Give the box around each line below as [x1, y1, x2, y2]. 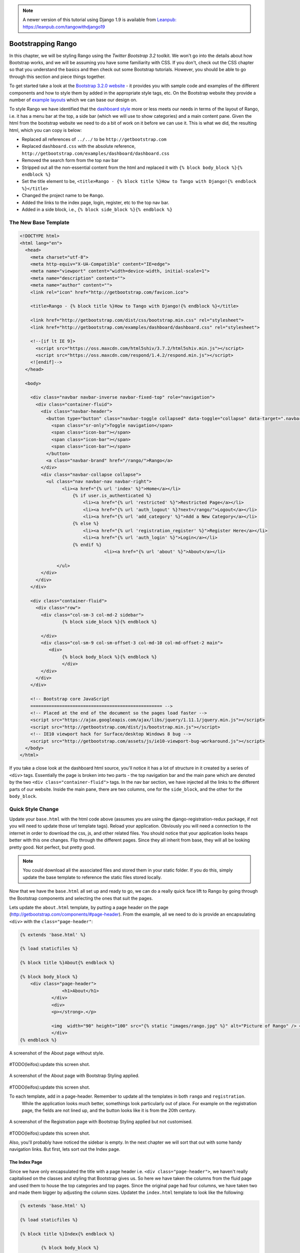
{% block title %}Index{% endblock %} [19, 1231, 115, 1236]
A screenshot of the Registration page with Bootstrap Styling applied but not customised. [9, 1119, 192, 1125]
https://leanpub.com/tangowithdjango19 [22, 24, 105, 30]
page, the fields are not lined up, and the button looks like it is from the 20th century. [21, 1107, 196, 1113]
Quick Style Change [9, 805, 59, 812]
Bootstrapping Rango [9, 39, 77, 48]
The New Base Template [9, 219, 69, 226]
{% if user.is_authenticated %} [72, 493, 152, 498]
